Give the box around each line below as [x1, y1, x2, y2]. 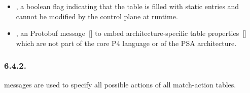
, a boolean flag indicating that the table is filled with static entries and [16, 1, 239, 11]
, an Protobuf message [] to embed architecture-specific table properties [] [16, 28, 246, 38]
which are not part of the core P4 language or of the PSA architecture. [16, 37, 237, 48]
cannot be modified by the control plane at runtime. [16, 11, 178, 21]
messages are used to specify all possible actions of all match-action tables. [4, 79, 236, 89]
